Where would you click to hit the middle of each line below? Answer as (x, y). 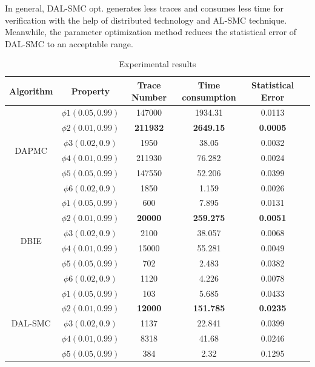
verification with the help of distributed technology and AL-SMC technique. (146, 20)
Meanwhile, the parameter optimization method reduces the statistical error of (151, 32)
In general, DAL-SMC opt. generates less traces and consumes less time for (144, 8)
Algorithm (31, 91)
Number (149, 97)
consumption (209, 97)
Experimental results (157, 64)
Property (91, 91)
